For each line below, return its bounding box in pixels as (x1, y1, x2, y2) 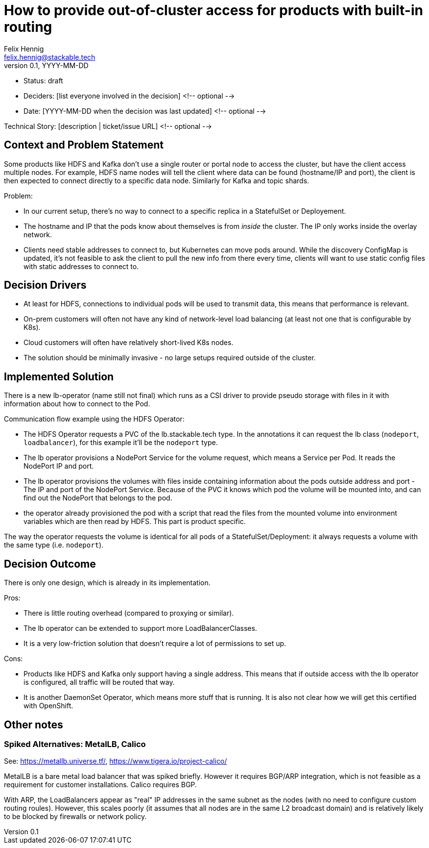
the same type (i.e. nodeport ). (4, 541, 104, 549)
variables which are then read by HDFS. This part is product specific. (24, 517, 246, 526)
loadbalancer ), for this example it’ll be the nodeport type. (24, 438, 218, 447)
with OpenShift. (24, 701, 73, 710)
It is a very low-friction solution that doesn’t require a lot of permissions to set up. (24, 639, 286, 648)
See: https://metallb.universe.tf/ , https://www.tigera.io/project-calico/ (4, 757, 227, 766)
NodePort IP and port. (24, 462, 94, 471)
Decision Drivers (4, 279, 87, 292)
